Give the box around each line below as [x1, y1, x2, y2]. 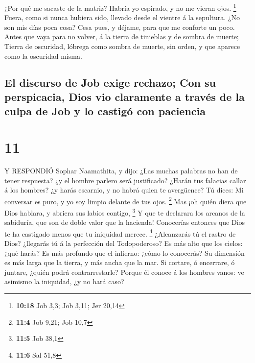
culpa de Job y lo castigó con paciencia [4, 103, 206, 119]
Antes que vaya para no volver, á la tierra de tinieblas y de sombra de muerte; [4, 31, 239, 42]
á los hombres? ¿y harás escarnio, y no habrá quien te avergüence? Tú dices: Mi [4, 185, 244, 195]
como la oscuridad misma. [4, 50, 82, 61]
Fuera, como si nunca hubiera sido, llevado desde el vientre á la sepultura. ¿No [4, 12, 240, 23]
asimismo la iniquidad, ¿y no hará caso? [4, 276, 124, 287]
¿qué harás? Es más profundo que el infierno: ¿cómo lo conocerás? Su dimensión [4, 247, 245, 258]
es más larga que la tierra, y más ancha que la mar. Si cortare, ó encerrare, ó [4, 257, 235, 267]
